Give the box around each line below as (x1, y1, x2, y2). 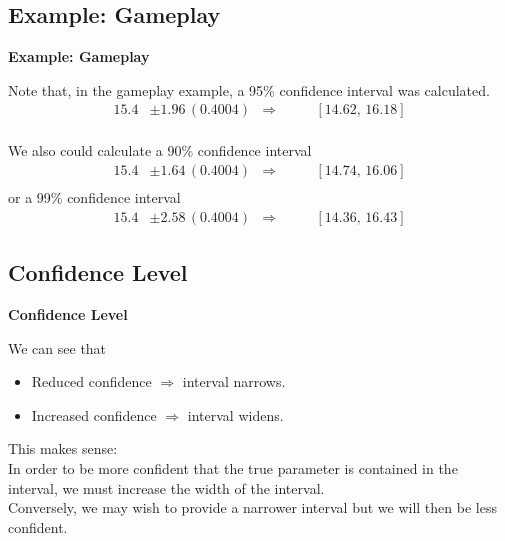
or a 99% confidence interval (8, 187, 181, 208)
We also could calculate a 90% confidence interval (8, 140, 312, 161)
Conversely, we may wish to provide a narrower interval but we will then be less (8, 497, 497, 518)
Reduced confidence (31, 371, 152, 392)
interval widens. (187, 404, 284, 425)
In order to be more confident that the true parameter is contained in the (8, 457, 458, 478)
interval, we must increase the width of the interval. (8, 477, 325, 498)
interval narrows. (182, 371, 286, 392)
